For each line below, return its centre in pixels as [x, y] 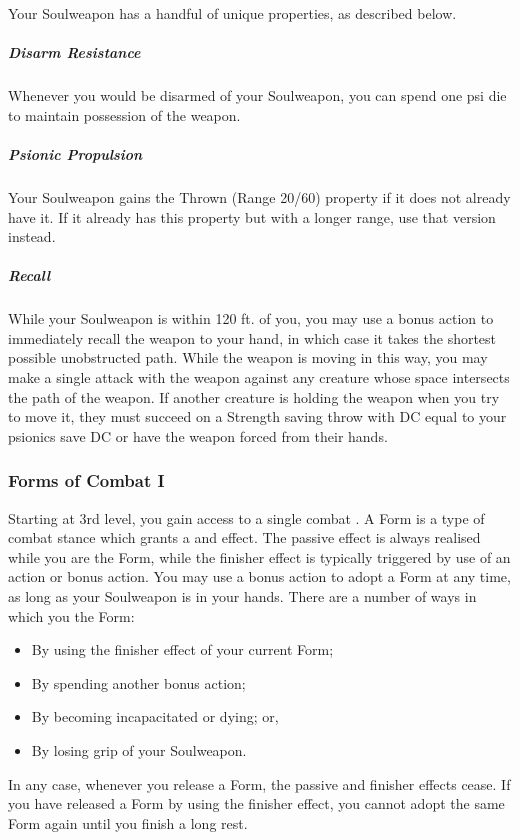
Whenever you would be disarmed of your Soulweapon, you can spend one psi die [257, 95]
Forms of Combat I [86, 480]
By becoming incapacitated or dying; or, [155, 716]
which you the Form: [71, 615]
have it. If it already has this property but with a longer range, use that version [252, 216]
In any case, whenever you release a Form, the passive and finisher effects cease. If [259, 783]
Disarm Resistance [74, 52]
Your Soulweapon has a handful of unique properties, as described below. [232, 13]
